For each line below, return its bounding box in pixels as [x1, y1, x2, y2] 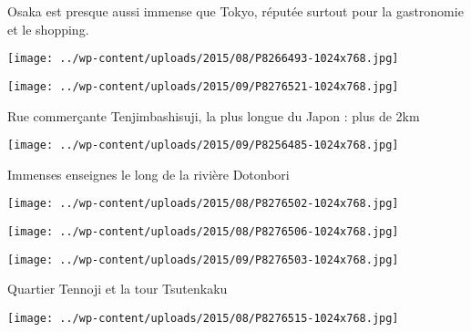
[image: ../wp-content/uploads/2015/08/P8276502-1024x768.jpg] [7, 197, 399, 211]
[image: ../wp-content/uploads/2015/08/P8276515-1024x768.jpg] [7, 311, 399, 325]
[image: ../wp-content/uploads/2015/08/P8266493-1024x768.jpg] [7, 52, 399, 66]
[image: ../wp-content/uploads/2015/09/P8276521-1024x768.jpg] [7, 79, 399, 93]
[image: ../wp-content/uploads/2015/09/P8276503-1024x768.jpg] [7, 253, 399, 266]
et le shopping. [7, 19, 89, 38]
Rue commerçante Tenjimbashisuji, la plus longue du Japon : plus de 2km [7, 106, 420, 125]
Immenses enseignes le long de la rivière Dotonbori [7, 164, 290, 183]
